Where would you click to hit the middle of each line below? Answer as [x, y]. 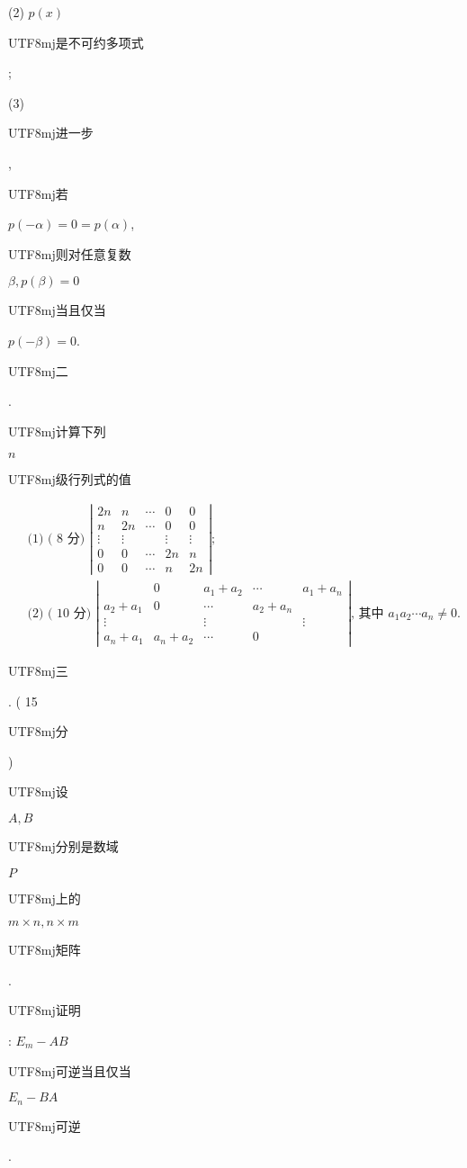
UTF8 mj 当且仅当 [57, 310]
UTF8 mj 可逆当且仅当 [70, 1070]
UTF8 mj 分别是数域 [63, 845]
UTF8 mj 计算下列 [57, 431]
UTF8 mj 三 [38, 670]
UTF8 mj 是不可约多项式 [76, 42]
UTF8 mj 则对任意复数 [70, 253]
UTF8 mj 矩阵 [45, 950]
